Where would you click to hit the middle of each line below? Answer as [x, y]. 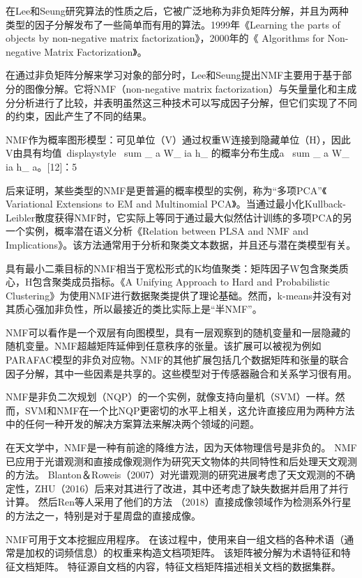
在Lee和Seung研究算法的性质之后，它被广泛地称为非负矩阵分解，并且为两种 [177, 10]
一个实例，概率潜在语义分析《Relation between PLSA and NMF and [157, 231]
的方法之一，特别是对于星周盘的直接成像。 [103, 515]
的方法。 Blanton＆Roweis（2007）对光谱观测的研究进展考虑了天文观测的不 [176, 475]
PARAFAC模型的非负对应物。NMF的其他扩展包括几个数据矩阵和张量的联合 [177, 360]
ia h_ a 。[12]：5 [42, 166]
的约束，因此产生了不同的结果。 [79, 116]
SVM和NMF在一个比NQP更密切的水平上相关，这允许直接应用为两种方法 [190, 410]
